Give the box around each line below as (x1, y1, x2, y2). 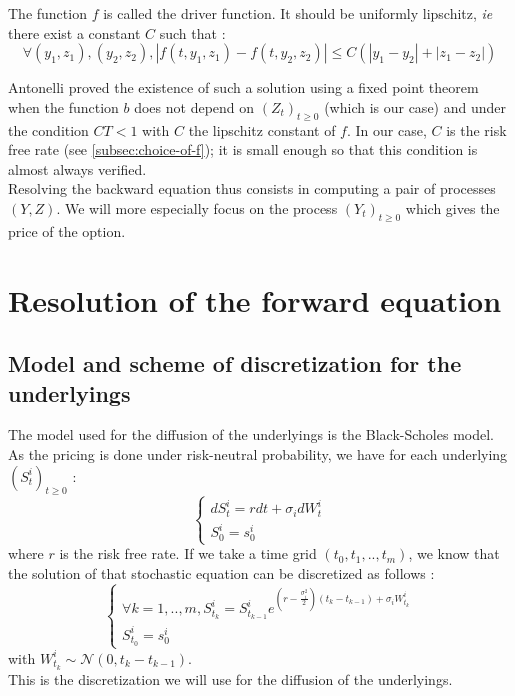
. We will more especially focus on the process (56, 197, 338, 218)
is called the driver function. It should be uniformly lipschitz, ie (103, 3, 493, 23)
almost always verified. (8, 158, 147, 179)
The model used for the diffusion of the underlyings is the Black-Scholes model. (8, 424, 494, 445)
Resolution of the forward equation (8, 279, 502, 320)
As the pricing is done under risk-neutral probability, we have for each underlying (8, 443, 508, 464)
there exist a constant (8, 22, 141, 43)
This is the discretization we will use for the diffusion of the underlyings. (8, 668, 453, 689)
